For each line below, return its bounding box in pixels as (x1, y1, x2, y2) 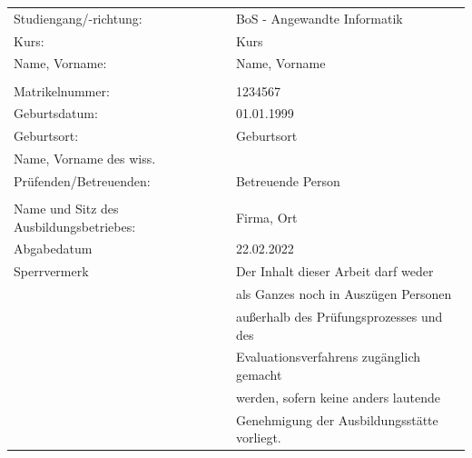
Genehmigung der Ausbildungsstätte (235, 410, 438, 429)
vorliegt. (235, 428, 281, 447)
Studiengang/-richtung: (14, 8, 143, 27)
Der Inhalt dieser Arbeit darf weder (235, 262, 434, 281)
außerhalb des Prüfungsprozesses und (235, 306, 443, 325)
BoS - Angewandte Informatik (235, 8, 403, 27)
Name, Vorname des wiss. (14, 149, 156, 168)
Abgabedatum (14, 239, 93, 258)
